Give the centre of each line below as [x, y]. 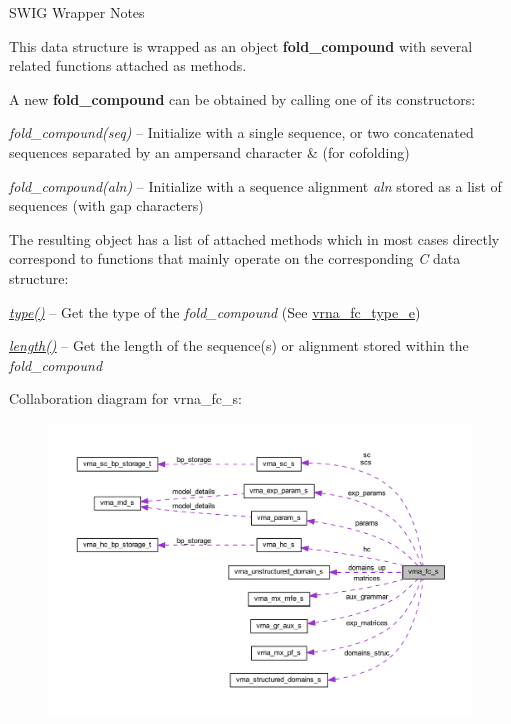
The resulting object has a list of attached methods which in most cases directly [254, 238]
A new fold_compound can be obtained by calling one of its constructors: [242, 98]
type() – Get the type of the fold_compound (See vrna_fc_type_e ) [215, 311]
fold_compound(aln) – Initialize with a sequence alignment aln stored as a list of [255, 185]
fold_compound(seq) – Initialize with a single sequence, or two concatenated [241, 132]
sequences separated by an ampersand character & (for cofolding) [209, 151]
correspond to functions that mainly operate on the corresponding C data [235, 258]
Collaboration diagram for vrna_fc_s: [125, 398]
